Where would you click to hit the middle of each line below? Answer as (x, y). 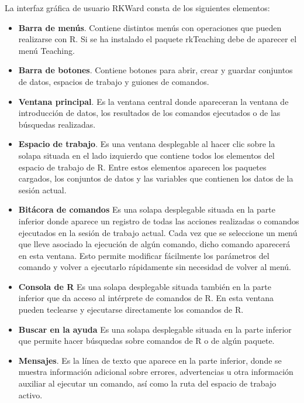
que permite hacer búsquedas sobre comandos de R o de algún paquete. (146, 341)
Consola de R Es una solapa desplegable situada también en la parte (145, 286)
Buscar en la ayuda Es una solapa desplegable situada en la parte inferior (155, 329)
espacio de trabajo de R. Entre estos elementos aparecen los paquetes (142, 167)
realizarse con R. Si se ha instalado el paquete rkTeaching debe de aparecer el (158, 39)
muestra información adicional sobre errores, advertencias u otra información (156, 372)
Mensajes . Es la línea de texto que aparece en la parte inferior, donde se (150, 360)
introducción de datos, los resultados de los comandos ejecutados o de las (149, 113)
